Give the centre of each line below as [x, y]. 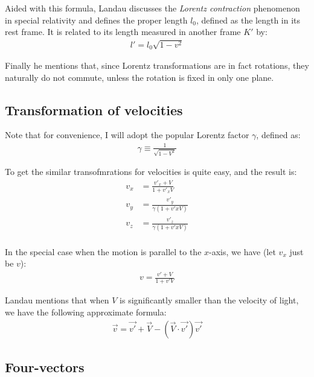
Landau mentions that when [57, 300]
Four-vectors [45, 366]
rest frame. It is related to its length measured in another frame [123, 32]
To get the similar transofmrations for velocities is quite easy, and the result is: [151, 172]
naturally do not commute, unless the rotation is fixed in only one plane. [139, 77]
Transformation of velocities [94, 109]
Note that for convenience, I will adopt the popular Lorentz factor [127, 135]
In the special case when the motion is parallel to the [103, 251]
